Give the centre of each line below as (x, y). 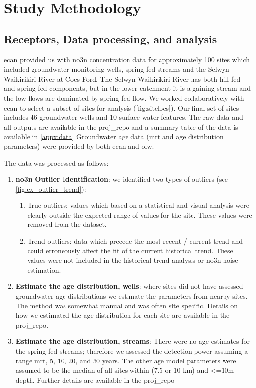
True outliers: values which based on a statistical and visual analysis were (138, 205)
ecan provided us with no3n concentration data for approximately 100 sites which (127, 59)
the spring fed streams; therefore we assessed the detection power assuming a (132, 351)
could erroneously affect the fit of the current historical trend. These (130, 250)
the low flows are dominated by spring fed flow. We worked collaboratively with (124, 97)
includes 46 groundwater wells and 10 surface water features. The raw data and (124, 117)
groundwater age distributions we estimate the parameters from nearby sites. (131, 296)
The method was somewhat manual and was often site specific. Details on (127, 305)
